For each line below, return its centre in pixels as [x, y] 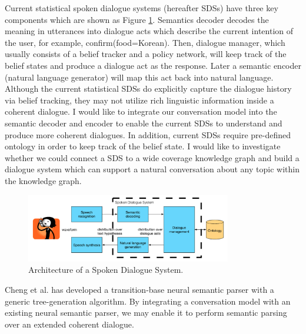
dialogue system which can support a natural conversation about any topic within [152, 169]
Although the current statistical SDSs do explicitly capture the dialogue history [148, 88]
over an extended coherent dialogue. [69, 324]
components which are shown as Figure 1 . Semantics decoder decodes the [137, 19]
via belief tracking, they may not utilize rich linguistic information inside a [139, 100]
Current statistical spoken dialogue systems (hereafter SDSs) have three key [142, 8]
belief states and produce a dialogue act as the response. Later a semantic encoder [153, 65]
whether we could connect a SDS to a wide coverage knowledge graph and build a [152, 157]
